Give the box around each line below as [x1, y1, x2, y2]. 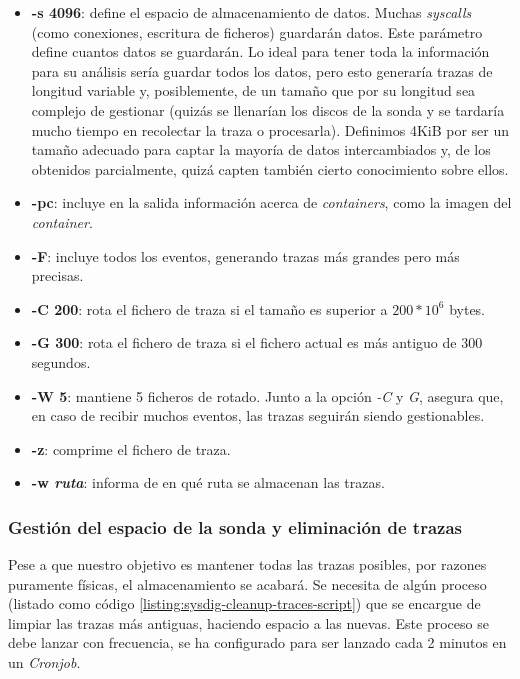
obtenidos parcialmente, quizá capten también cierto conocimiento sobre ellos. [31, 158, 509, 179]
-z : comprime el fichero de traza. [31, 438, 231, 459]
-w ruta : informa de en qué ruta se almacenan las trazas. [31, 472, 385, 493]
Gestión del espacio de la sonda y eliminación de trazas [8, 514, 463, 539]
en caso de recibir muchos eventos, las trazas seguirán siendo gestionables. [31, 405, 485, 426]
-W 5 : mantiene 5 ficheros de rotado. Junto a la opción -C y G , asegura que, [31, 385, 504, 406]
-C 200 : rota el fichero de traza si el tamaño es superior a [31, 298, 388, 319]
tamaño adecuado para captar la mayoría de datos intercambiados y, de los [31, 139, 491, 160]
